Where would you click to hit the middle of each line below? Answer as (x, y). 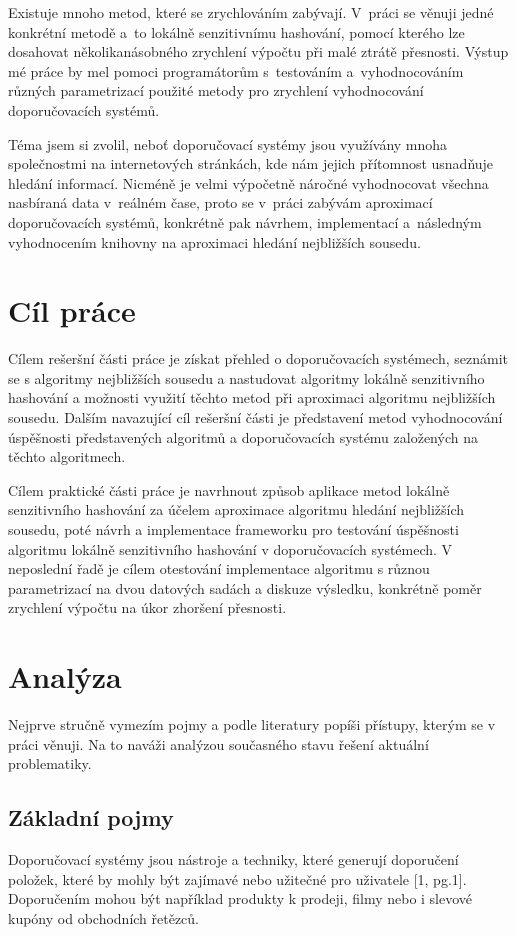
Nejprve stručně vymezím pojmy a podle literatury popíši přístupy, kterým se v (252, 724)
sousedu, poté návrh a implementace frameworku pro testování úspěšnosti (233, 529)
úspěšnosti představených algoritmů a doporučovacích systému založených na (243, 436)
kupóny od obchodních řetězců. (104, 917)
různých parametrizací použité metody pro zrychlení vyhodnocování (216, 90)
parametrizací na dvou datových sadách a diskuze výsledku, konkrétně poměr (245, 587)
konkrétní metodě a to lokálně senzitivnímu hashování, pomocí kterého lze (236, 31)
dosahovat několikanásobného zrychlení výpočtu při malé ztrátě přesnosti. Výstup (258, 51)
